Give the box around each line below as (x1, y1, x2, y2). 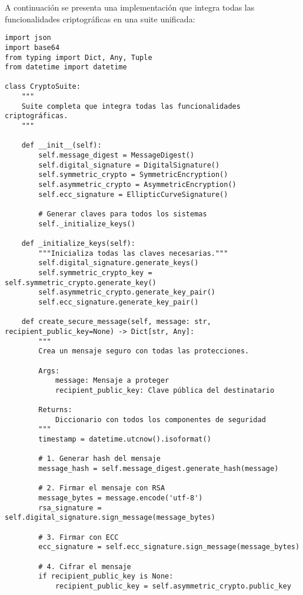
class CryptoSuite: (5, 82, 81, 91)
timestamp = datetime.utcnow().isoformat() (38, 435, 211, 444)
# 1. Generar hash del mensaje (38, 454, 161, 463)
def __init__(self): (21, 141, 102, 150)
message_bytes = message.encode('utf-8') (38, 494, 203, 503)
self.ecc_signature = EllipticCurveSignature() (38, 190, 228, 199)
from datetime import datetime (5, 63, 127, 72)
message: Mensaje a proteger (55, 376, 169, 385)
